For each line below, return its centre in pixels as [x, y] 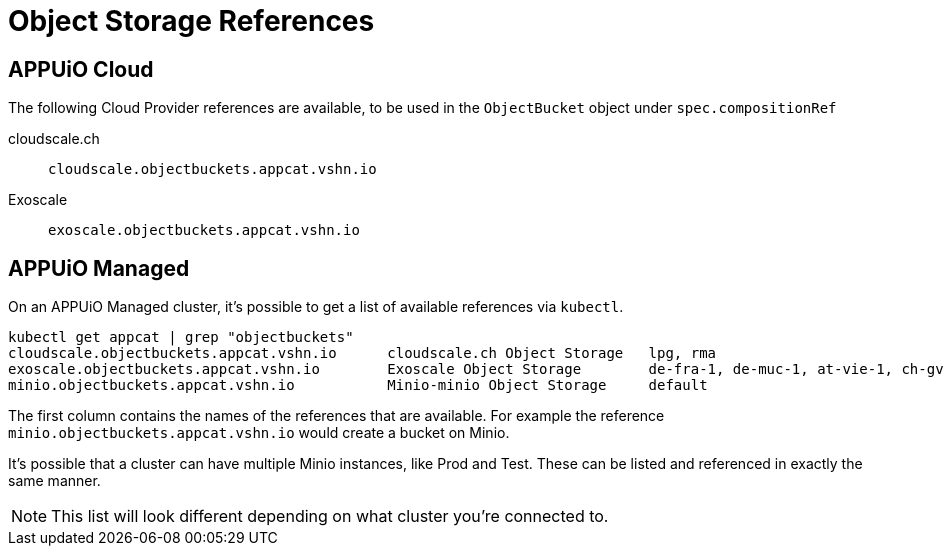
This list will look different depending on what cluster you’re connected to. [330, 516]
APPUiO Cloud [81, 69]
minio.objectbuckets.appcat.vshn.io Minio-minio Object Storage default [358, 385]
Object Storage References [191, 21]
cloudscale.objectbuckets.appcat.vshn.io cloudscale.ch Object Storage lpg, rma [362, 353]
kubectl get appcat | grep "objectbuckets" [181, 337]
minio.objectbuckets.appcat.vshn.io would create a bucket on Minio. [259, 433]
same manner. [54, 481]
